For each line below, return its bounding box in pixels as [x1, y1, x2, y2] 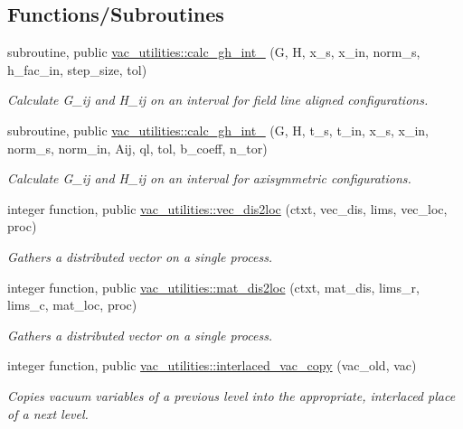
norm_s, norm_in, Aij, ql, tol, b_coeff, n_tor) [7, 138, 268, 157]
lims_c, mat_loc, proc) [7, 295, 137, 314]
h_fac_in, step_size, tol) [7, 60, 147, 79]
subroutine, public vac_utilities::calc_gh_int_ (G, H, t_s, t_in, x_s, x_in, [7, 120, 430, 139]
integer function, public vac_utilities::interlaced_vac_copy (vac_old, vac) [7, 356, 417, 375]
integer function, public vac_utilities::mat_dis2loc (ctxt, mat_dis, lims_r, [7, 277, 420, 296]
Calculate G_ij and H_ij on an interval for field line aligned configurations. [7, 90, 429, 109]
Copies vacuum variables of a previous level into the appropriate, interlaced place [7, 386, 456, 405]
